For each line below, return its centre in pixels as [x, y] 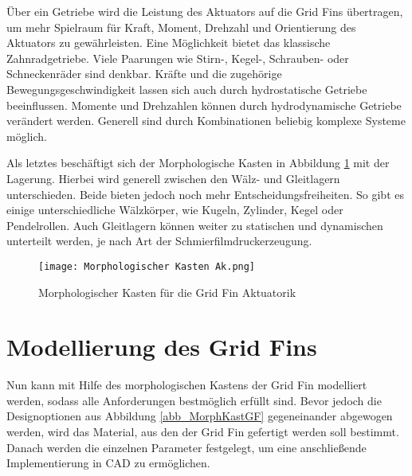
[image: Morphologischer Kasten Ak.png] [147, 266]
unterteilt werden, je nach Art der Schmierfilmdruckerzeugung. [159, 241]
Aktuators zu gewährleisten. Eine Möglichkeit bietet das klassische [169, 43]
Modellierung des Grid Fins [162, 347]
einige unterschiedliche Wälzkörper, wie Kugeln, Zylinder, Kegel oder [175, 210]
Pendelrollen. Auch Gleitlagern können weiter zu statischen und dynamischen [195, 225]
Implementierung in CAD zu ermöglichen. [108, 463]
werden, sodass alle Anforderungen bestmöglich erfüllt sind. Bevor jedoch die [194, 400]
